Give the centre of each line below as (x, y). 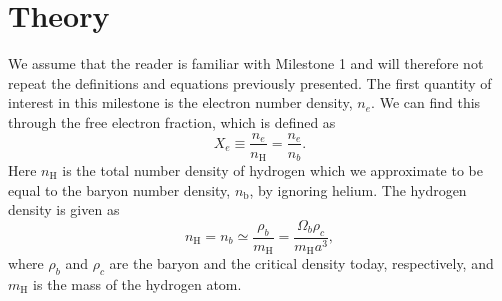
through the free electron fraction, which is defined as (172, 121)
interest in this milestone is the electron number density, (180, 102)
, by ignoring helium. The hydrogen (358, 189)
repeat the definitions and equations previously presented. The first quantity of (250, 82)
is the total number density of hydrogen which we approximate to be (272, 170)
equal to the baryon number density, (119, 189)
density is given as (64, 209)
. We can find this (426, 102)
